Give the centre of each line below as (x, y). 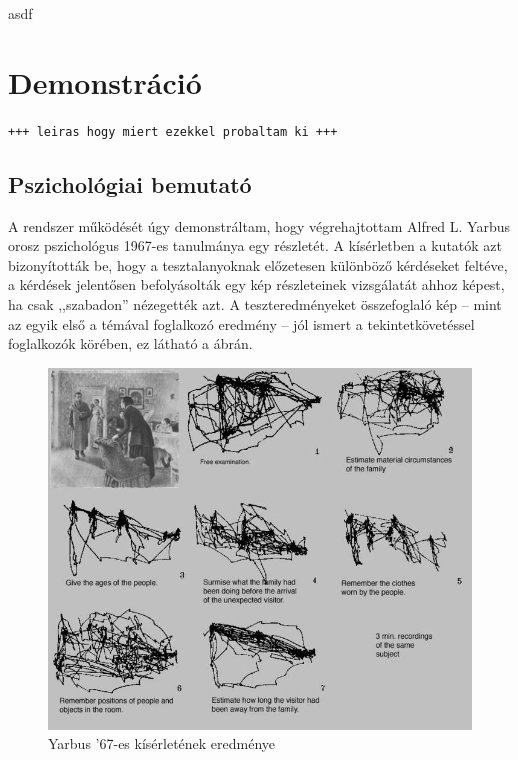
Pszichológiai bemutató (130, 183)
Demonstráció (105, 81)
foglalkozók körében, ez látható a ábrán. (130, 343)
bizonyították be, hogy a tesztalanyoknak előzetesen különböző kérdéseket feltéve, (258, 264)
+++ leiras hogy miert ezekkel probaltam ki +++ (173, 131)
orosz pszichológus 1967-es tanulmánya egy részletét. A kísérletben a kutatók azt (255, 245)
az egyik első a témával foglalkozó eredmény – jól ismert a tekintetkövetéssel (241, 323)
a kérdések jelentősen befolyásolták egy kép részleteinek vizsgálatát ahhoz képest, (256, 284)
